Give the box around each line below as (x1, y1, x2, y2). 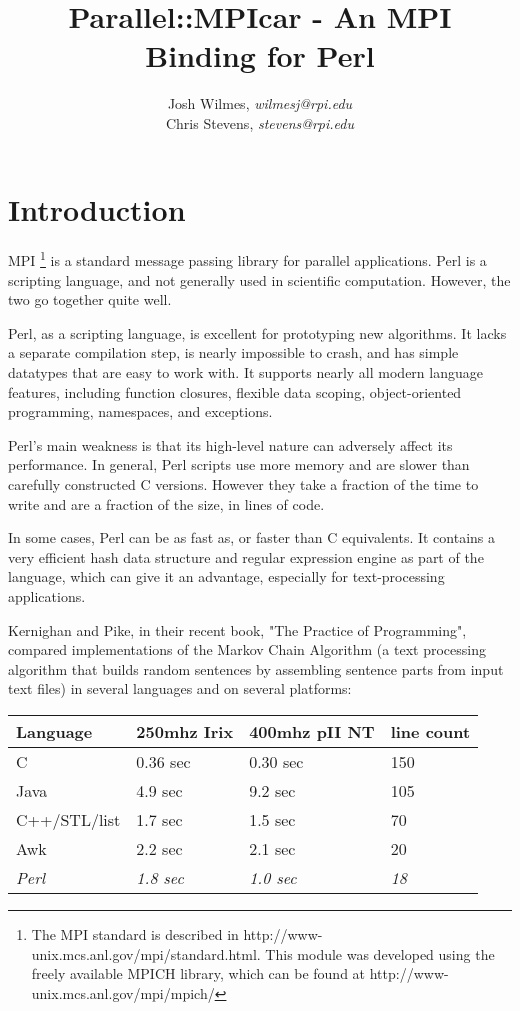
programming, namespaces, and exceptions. (8, 401, 273, 422)
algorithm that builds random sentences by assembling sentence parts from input (8, 658, 504, 679)
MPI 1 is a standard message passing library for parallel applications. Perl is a (8, 247, 487, 271)
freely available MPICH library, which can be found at (31, 963, 366, 984)
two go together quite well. (8, 289, 172, 310)
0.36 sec (136, 749, 191, 773)
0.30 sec (249, 749, 304, 773)
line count (390, 719, 471, 743)
